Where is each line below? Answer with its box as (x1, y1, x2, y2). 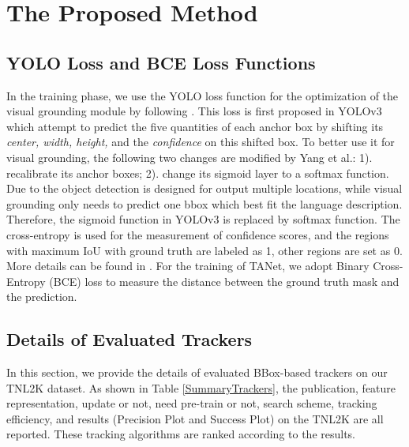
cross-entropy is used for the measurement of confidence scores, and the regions (6, 226, 389, 242)
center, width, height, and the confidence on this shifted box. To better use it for (6, 133, 395, 150)
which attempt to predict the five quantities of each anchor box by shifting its (6, 118, 384, 134)
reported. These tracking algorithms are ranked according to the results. (6, 426, 356, 442)
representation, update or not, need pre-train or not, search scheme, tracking (6, 395, 377, 411)
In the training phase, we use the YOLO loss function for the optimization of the (6, 87, 399, 103)
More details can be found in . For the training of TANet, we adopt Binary (6, 257, 370, 274)
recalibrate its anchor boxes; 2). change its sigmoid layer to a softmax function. (6, 164, 389, 181)
